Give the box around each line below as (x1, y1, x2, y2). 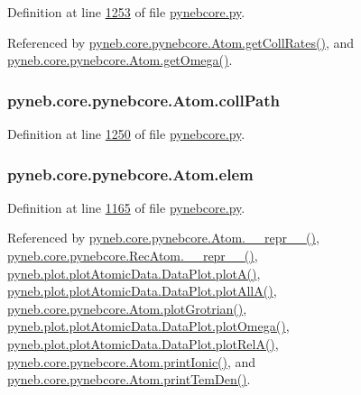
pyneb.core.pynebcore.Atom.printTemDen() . (7, 370, 251, 389)
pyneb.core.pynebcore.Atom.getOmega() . (7, 51, 233, 69)
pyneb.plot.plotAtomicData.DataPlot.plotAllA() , (7, 281, 277, 300)
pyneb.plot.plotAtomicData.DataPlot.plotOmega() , (7, 317, 290, 335)
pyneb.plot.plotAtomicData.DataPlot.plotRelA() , (7, 334, 279, 353)
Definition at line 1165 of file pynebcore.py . (7, 197, 245, 216)
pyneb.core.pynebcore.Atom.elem (7, 162, 254, 185)
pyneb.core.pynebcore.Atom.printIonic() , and (7, 352, 256, 371)
